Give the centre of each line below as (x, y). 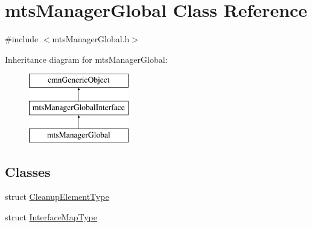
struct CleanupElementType (57, 197)
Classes (28, 171)
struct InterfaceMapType (51, 217)
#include (22, 39)
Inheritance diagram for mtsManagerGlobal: (86, 59)
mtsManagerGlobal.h (91, 39)
